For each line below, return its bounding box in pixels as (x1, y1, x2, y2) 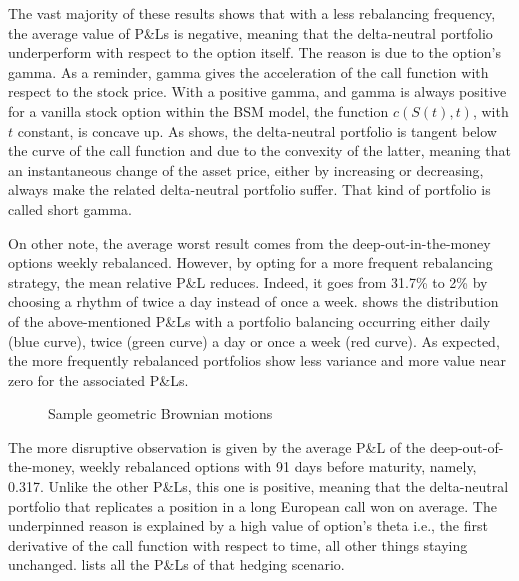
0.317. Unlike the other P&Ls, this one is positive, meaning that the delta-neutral (8, 476, 509, 497)
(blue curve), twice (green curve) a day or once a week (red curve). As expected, (8, 330, 500, 351)
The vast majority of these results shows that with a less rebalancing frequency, (8, 3, 496, 23)
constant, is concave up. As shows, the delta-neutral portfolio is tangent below (17, 120, 497, 141)
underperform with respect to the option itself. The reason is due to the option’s (8, 42, 501, 63)
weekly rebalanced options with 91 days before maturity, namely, (79, 456, 477, 477)
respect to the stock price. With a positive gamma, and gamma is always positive (8, 81, 507, 102)
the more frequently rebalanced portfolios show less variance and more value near (8, 350, 506, 371)
